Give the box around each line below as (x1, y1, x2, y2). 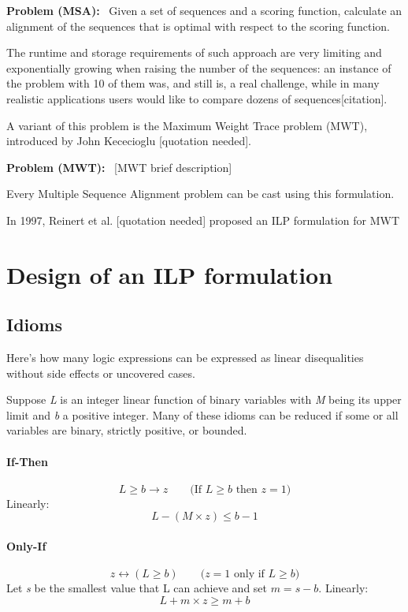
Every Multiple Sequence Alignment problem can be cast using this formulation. (6, 185, 395, 202)
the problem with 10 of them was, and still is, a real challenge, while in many (6, 75, 380, 91)
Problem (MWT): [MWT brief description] (6, 159, 232, 175)
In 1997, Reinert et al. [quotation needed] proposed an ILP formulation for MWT (6, 211, 400, 228)
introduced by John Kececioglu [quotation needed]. (6, 132, 251, 149)
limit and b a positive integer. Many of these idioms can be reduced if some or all (6, 406, 399, 423)
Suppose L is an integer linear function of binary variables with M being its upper (6, 391, 402, 408)
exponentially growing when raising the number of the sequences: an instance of (6, 59, 391, 76)
